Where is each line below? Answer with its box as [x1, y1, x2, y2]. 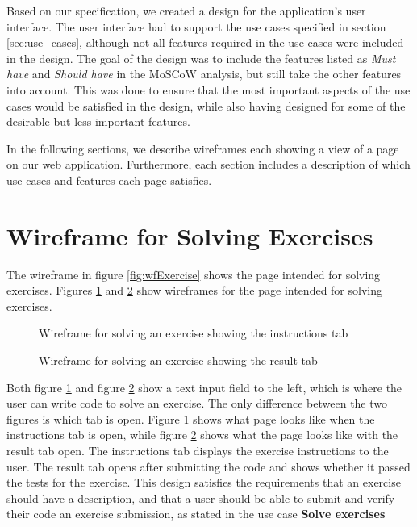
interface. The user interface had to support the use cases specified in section [6, 18, 386, 35]
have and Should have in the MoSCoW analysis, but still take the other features [6, 65, 402, 82]
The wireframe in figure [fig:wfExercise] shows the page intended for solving [6, 266, 381, 282]
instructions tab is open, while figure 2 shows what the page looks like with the [6, 426, 398, 443]
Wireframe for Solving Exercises [6, 219, 373, 252]
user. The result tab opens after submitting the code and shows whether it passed [6, 458, 411, 475]
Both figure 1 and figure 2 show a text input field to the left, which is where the [6, 379, 402, 395]
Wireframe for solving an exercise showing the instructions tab [39, 324, 348, 341]
